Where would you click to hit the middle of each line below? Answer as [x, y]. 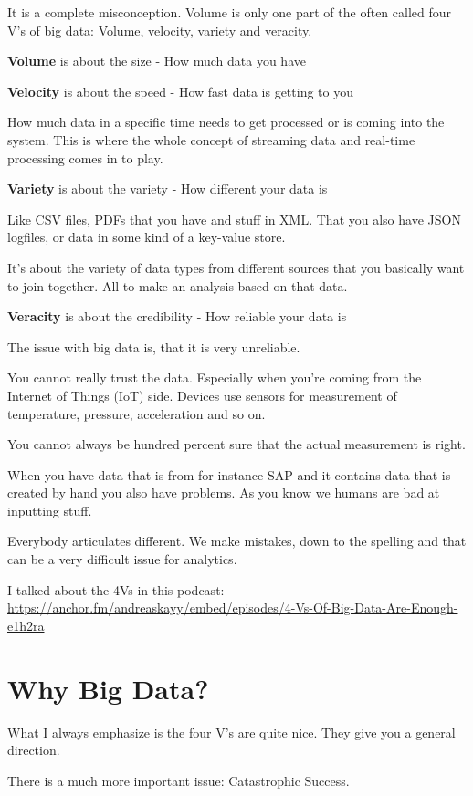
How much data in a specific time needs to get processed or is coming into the [226, 122]
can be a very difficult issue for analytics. [122, 559]
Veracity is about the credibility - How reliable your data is [177, 316]
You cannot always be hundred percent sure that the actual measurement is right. [236, 444]
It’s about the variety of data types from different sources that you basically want [236, 267]
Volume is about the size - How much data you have [157, 61]
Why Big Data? [108, 688]
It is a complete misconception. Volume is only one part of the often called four [230, 12]
